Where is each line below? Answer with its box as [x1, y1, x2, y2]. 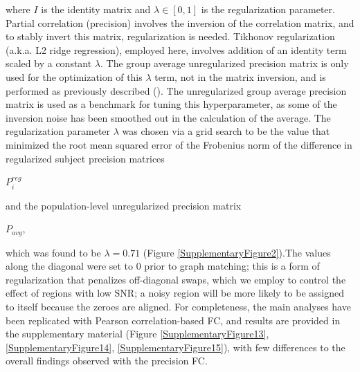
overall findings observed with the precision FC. [6, 353, 208, 368]
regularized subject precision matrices [6, 151, 165, 165]
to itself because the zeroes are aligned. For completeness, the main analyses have [6, 299, 351, 313]
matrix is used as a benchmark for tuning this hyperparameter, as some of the [6, 97, 337, 111]
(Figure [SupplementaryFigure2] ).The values [143, 245, 331, 259]
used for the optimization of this [6, 69, 143, 84]
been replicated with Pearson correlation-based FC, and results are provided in [6, 313, 341, 327]
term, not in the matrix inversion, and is [154, 69, 326, 84]
